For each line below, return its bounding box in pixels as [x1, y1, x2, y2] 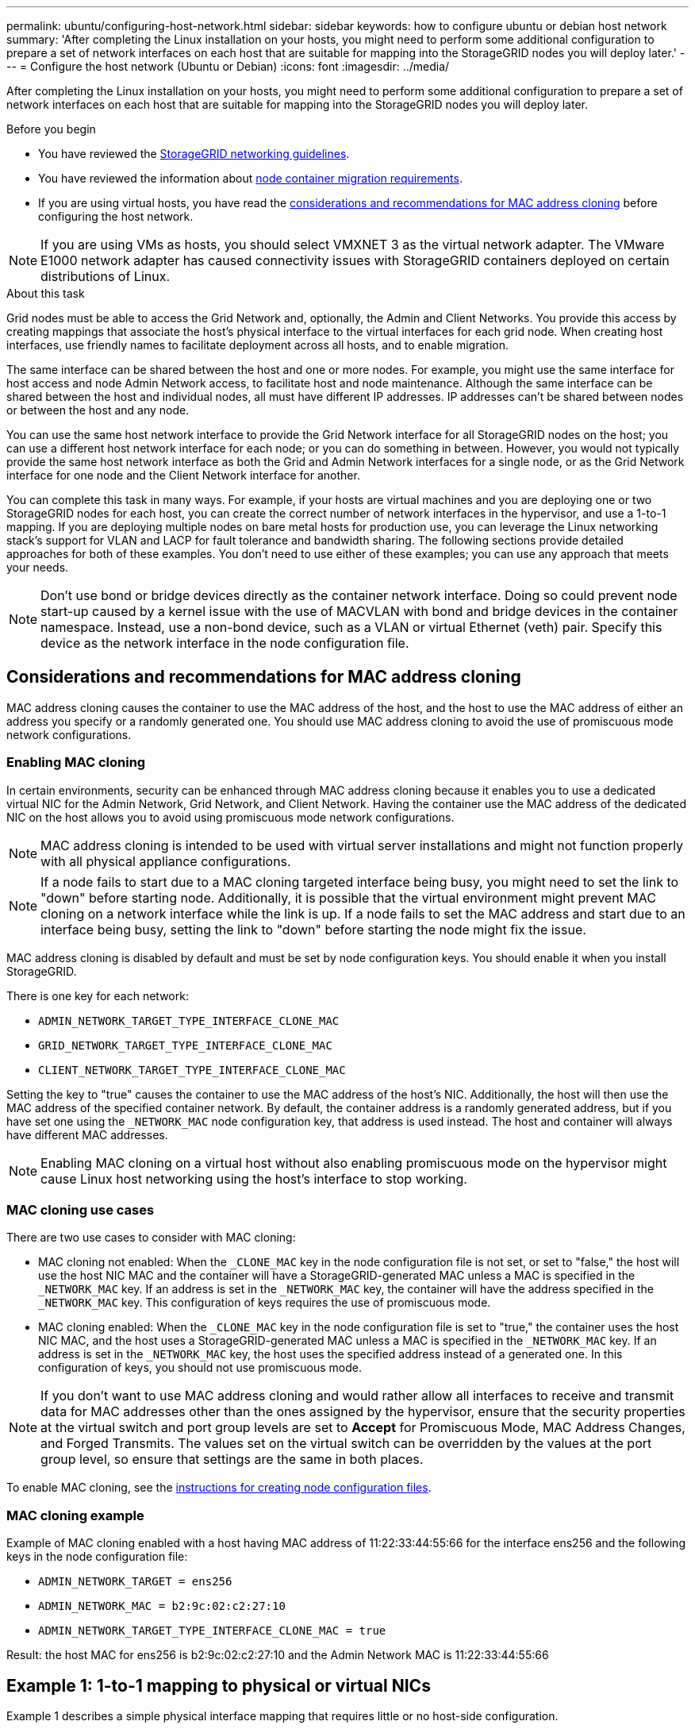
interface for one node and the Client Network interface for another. [6, 468, 360, 482]
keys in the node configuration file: [6, 1550, 188, 1564]
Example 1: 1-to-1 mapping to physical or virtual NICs [6, 1675, 431, 1696]
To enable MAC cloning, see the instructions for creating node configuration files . [6, 1481, 432, 1495]
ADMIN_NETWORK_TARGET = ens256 [38, 1575, 232, 1588]
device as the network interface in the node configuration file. [40, 635, 409, 651]
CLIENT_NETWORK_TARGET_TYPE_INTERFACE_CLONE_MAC [38, 1063, 346, 1076]
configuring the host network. [38, 210, 194, 223]
